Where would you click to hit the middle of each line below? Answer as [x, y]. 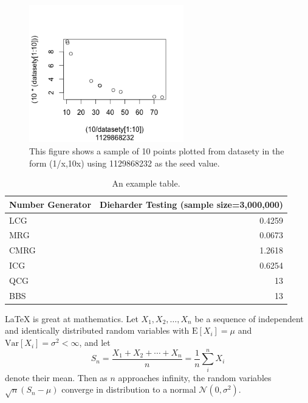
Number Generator [50, 204]
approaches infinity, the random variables [195, 377]
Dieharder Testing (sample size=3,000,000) [192, 204]
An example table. [146, 183]
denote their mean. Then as [56, 377]
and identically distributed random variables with [97, 330]
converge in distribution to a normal [129, 389]
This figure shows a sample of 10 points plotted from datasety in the [157, 150]
